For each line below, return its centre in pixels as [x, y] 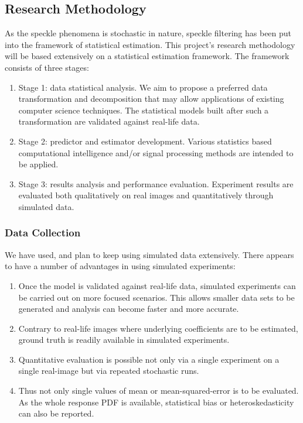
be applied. [38, 164]
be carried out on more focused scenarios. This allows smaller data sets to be [156, 297]
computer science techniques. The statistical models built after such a [144, 110]
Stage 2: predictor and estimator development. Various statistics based [145, 141]
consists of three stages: [47, 67]
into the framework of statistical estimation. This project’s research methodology [150, 44]
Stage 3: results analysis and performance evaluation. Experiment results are [156, 183]
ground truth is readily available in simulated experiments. [124, 340]
